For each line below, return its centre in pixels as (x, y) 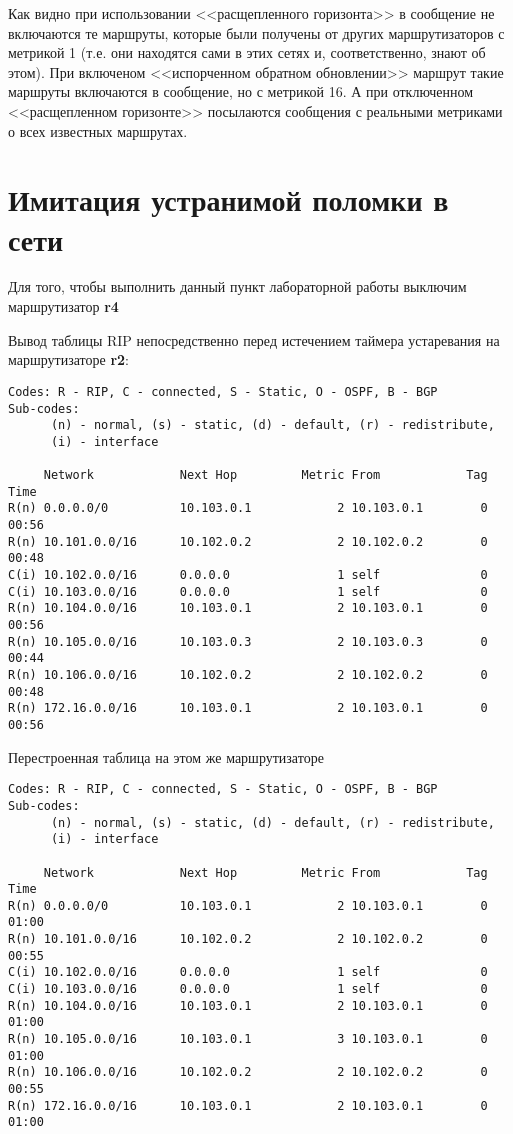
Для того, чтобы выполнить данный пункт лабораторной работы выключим (237, 286)
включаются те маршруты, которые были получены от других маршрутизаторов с (256, 32)
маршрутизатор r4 (63, 306)
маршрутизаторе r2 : (68, 359)
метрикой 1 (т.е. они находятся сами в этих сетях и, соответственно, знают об (247, 52)
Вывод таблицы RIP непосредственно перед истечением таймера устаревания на (254, 339)
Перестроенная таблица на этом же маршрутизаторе (166, 756)
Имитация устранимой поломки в (228, 199)
